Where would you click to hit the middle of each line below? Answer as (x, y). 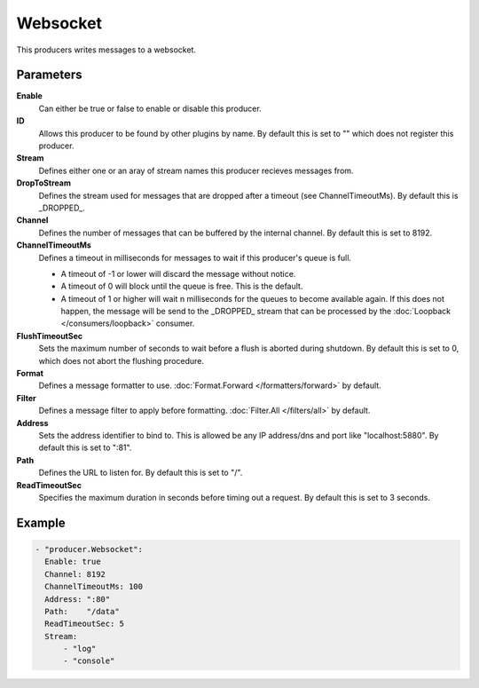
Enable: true (73, 562)
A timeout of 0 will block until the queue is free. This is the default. (182, 286)
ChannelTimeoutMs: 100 (94, 587)
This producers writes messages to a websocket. (106, 50)
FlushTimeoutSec (50, 336)
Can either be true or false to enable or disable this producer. (150, 108)
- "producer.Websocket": (89, 549)
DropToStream (43, 183)
